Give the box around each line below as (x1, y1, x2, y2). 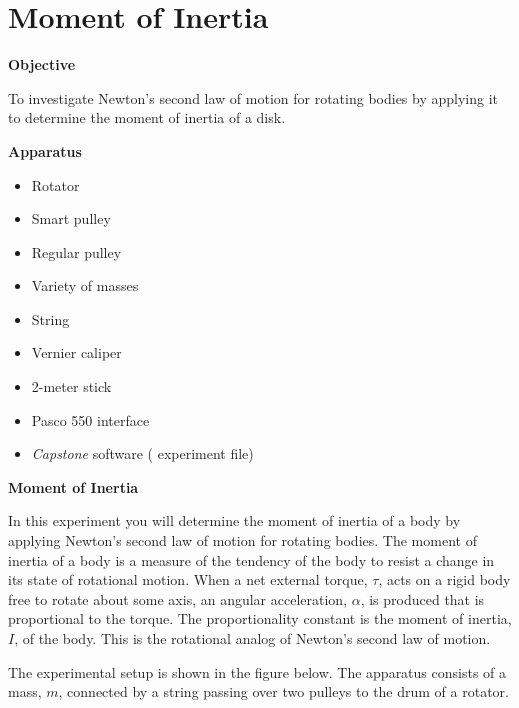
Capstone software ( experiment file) (31, 443, 254, 464)
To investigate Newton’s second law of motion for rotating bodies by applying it (8, 87, 499, 108)
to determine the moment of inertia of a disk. (8, 107, 286, 128)
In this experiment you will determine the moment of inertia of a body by (8, 510, 461, 531)
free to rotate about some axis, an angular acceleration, (8, 588, 348, 609)
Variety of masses (31, 275, 139, 296)
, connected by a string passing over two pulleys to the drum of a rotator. (58, 681, 509, 702)
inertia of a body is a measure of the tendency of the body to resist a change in (8, 549, 495, 570)
